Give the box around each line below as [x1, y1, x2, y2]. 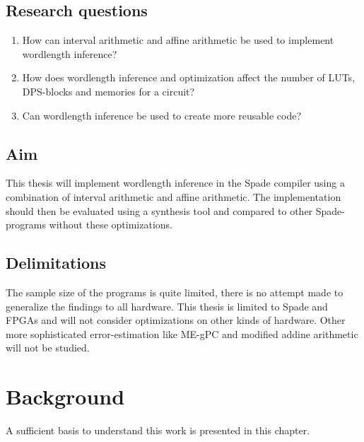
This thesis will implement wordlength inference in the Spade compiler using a [6, 175, 345, 190]
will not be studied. [6, 340, 90, 355]
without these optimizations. [49, 217, 172, 232]
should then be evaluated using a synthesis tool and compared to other [6, 203, 313, 218]
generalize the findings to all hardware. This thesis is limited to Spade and [6, 298, 328, 313]
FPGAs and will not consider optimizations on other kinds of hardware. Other [6, 313, 346, 327]
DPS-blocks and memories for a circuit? [22, 83, 195, 98]
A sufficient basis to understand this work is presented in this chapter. [6, 423, 310, 438]
